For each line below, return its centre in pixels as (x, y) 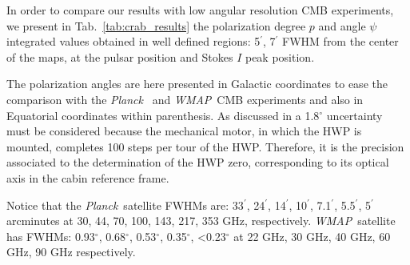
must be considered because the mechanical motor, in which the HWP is (184, 131)
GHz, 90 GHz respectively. (71, 252)
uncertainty (354, 115)
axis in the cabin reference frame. (88, 177)
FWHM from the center (340, 41)
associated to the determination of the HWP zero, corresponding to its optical (198, 162)
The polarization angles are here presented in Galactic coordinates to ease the (197, 84)
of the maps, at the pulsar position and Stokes (120, 56)
